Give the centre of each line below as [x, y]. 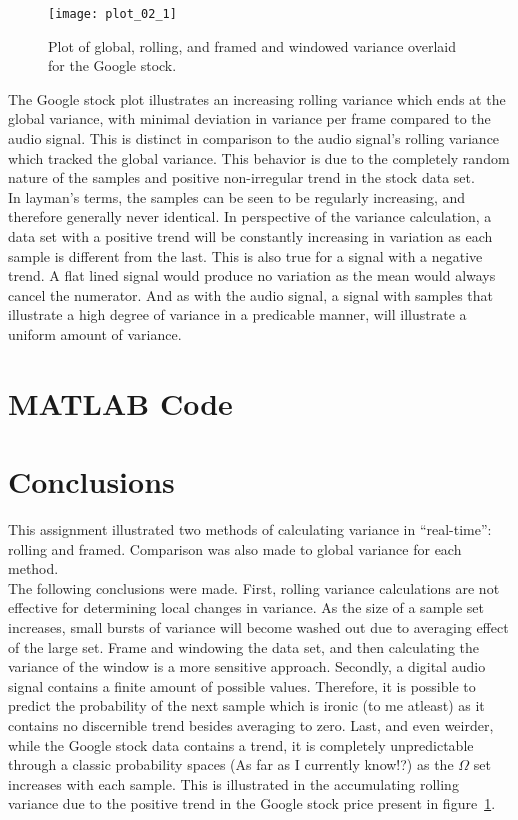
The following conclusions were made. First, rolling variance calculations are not [254, 587]
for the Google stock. [112, 65]
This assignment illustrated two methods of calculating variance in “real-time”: [250, 529]
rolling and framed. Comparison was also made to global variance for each [235, 548]
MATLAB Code [120, 402]
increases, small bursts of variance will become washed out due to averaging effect [258, 627]
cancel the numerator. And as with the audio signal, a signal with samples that [251, 294]
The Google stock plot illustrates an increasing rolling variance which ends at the [257, 98]
